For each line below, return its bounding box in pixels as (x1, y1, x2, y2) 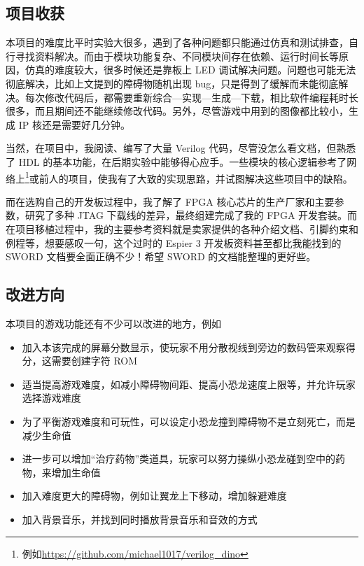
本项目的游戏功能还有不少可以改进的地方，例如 (6, 316, 221, 330)
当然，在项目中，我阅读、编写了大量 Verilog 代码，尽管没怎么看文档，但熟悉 (6, 141, 356, 155)
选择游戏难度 (22, 390, 81, 405)
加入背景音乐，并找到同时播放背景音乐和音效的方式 (22, 511, 258, 526)
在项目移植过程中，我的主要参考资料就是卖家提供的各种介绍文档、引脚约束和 (6, 221, 358, 236)
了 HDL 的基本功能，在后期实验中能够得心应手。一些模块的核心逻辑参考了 (6, 154, 347, 169)
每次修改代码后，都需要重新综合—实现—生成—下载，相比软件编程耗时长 (24, 90, 358, 104)
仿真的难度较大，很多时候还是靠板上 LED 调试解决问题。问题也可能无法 (24, 62, 356, 77)
